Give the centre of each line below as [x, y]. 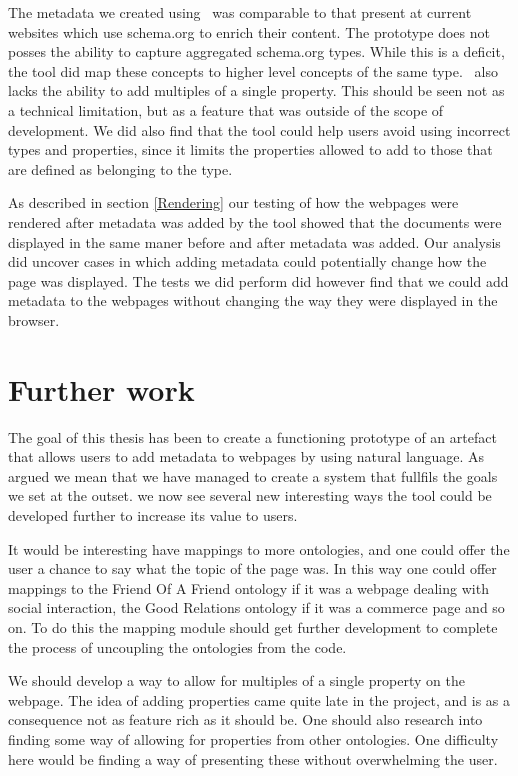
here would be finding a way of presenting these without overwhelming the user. [253, 758]
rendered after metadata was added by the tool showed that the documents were [255, 221]
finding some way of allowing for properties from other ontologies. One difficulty [253, 738]
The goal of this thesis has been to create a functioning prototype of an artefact [252, 436]
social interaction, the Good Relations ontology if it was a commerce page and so [256, 607]
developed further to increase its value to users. [153, 515]
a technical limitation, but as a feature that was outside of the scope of [226, 109]
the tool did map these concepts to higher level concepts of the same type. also [253, 70]
